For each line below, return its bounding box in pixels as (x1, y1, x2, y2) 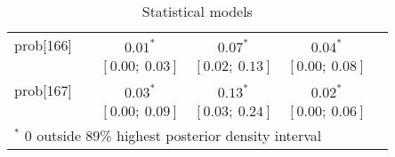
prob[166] (14, 35, 72, 55)
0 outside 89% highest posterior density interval (24, 125, 322, 145)
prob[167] (14, 80, 72, 100)
